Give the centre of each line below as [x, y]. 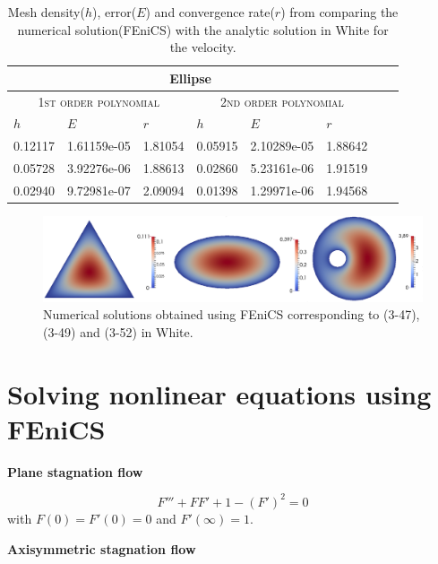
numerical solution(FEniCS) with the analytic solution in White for [203, 29]
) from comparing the [339, 12]
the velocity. [203, 47]
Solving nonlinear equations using [219, 393]
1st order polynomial [99, 101]
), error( [115, 12]
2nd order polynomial [282, 101]
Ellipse [190, 78]
